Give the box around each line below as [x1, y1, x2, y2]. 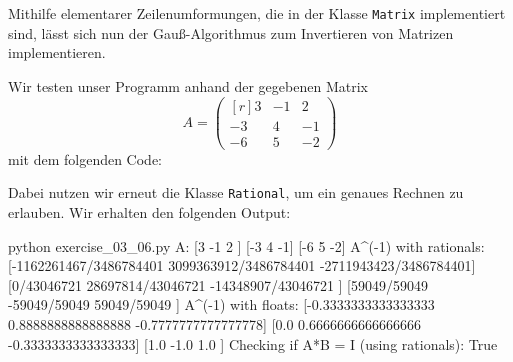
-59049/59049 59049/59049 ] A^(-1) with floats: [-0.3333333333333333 [8, 294, 435, 315]
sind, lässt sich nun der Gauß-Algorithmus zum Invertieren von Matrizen [8, 22, 454, 43]
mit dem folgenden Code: [8, 148, 162, 169]
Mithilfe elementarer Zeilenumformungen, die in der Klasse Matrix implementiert [8, 3, 506, 24]
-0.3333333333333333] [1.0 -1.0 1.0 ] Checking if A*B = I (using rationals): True [8, 333, 498, 354]
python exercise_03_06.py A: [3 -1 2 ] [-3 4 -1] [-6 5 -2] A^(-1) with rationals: [8, 235, 485, 256]
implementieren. [8, 42, 106, 63]
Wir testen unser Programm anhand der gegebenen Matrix [8, 76, 368, 97]
